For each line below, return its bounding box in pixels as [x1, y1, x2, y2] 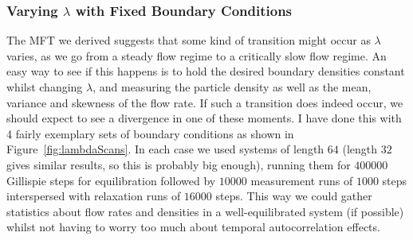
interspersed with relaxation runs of [6, 188, 181, 204]
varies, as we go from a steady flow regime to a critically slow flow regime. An [6, 47, 387, 64]
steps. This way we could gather [215, 188, 372, 204]
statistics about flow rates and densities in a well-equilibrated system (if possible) [6, 203, 404, 219]
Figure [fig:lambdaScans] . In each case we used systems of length [6, 141, 324, 157]
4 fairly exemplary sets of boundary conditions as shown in [6, 125, 294, 141]
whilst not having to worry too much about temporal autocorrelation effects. [6, 219, 380, 235]
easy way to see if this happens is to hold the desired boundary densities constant [6, 63, 405, 79]
